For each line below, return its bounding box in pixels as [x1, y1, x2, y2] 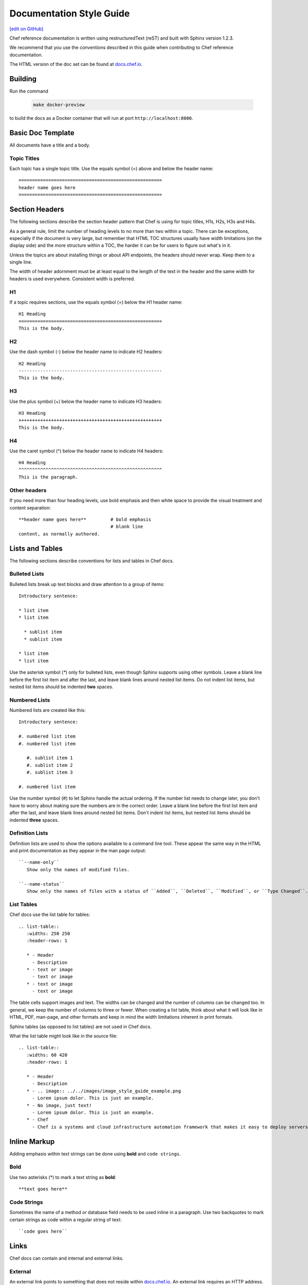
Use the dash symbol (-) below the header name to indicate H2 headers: [9, 348, 163, 355]
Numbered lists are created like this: [9, 707, 86, 713]
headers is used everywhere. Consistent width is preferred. [9, 276, 136, 282]
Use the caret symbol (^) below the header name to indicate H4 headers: [9, 448, 164, 454]
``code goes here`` [18, 1228, 68, 1235]
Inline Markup [9, 1137, 55, 1146]
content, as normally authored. [18, 531, 100, 537]
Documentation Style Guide [9, 8, 130, 19]
